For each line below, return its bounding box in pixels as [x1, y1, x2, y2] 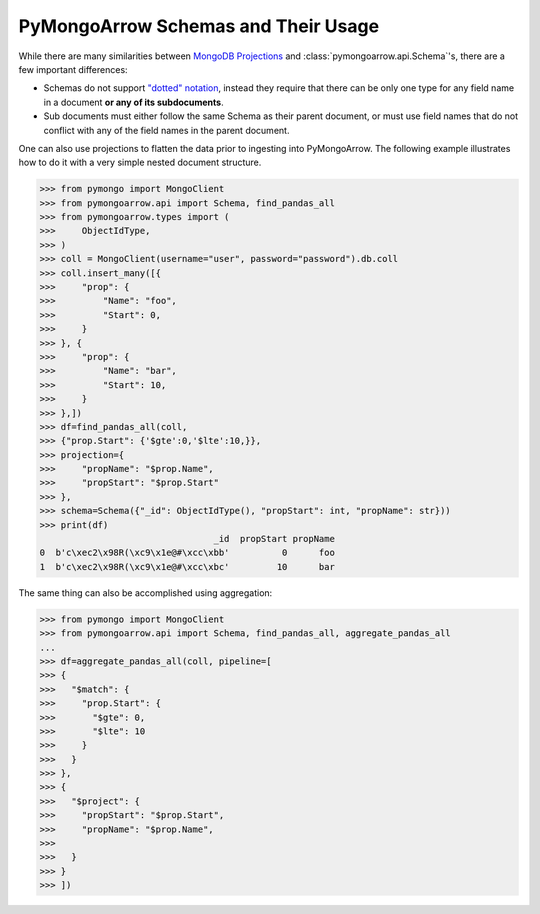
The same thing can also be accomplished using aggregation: [18, 586, 273, 599]
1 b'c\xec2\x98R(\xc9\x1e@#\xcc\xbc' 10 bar [39, 561, 335, 572]
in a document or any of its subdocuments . [43, 96, 224, 108]
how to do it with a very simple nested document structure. [18, 156, 262, 169]
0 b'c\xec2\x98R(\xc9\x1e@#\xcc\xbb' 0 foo [39, 547, 335, 559]
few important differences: [18, 63, 129, 75]
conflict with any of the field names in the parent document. [43, 124, 290, 136]
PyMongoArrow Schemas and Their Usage [18, 15, 380, 37]
